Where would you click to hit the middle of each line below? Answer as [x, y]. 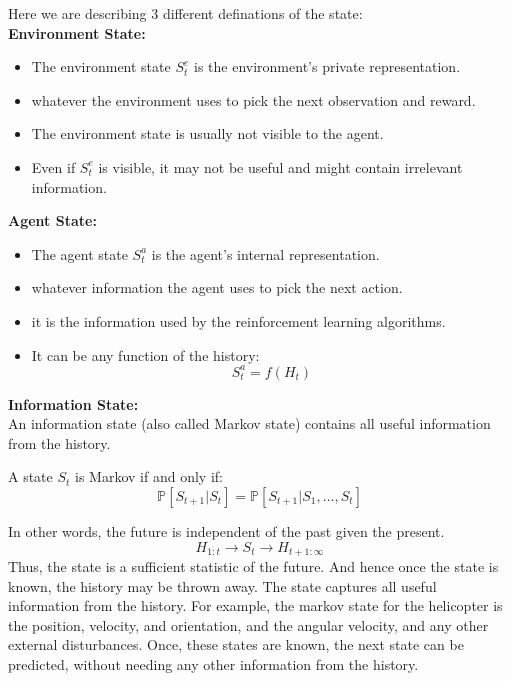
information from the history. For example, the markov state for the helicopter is [255, 605]
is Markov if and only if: [149, 476]
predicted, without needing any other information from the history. [213, 664]
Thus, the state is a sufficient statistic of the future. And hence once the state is [253, 566]
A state [30, 476]
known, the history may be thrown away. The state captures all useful [222, 585]
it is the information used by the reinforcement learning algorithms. [238, 320]
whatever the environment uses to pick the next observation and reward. [253, 99]
